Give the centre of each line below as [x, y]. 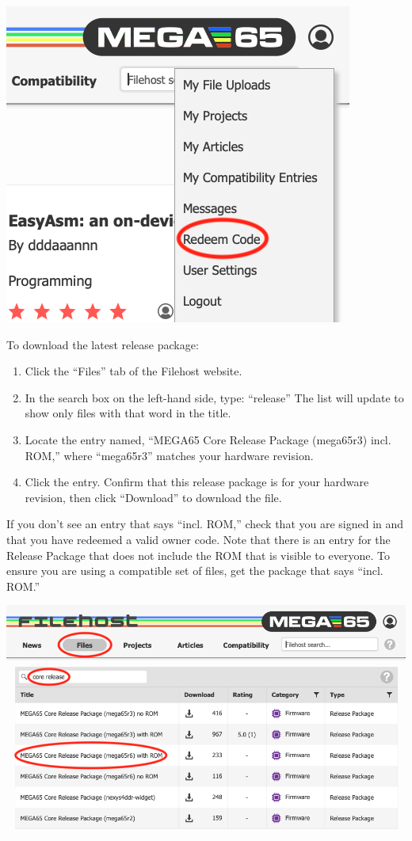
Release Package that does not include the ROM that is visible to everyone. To [198, 555]
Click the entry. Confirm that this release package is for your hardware [197, 482]
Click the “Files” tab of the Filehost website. [134, 371]
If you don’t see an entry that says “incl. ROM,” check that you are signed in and [205, 524]
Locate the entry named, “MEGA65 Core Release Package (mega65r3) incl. [208, 439]
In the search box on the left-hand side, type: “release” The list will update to [214, 397]
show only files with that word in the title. [128, 413]
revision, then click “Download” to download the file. [153, 497]
